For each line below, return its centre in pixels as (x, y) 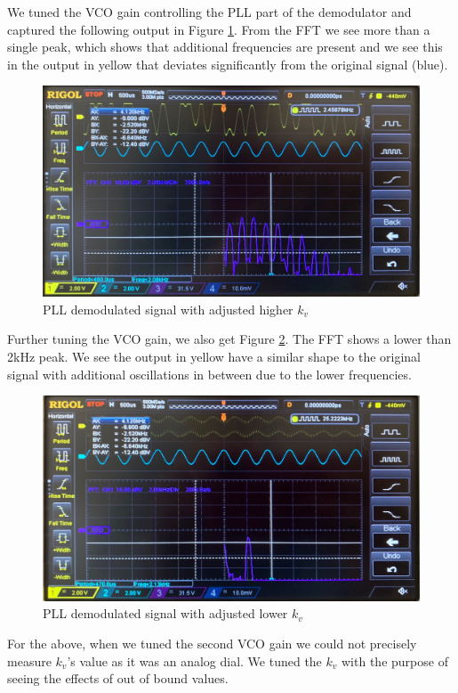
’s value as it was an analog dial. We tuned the (194, 660)
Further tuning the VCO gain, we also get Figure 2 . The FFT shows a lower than (229, 339)
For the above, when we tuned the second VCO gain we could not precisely (212, 643)
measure (29, 660)
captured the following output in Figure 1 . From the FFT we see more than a (219, 29)
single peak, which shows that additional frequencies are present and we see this (225, 47)
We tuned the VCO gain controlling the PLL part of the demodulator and (209, 12)
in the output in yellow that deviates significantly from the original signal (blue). (228, 64)
